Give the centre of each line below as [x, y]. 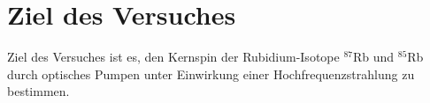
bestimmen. [38, 91]
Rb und [373, 57]
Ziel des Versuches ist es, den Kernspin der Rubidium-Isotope [173, 57]
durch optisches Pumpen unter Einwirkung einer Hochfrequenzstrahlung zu [211, 74]
